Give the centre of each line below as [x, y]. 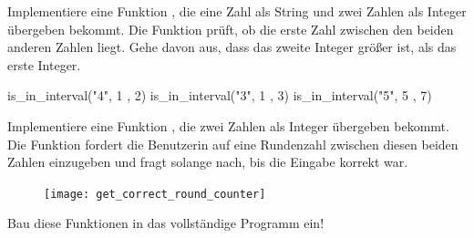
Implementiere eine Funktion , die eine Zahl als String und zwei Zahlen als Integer [237, 11]
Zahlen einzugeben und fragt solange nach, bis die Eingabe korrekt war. [208, 162]
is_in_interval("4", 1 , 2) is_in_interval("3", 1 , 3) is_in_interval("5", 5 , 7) [220, 95]
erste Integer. [44, 64]
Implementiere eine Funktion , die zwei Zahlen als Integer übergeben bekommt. [228, 125]
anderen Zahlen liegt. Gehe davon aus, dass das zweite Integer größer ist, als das [232, 47]
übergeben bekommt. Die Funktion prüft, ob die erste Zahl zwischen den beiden [231, 29]
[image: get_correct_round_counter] [155, 194]
